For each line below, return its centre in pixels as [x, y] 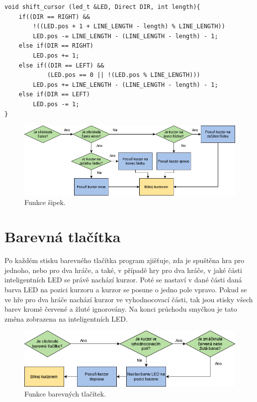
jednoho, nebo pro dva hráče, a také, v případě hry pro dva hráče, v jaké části [123, 270]
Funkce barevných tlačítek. [65, 394]
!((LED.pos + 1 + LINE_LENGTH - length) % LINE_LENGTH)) [129, 27]
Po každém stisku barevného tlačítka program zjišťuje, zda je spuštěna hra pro [125, 260]
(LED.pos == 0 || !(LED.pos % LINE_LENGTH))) [124, 75]
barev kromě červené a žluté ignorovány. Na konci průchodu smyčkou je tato [121, 309]
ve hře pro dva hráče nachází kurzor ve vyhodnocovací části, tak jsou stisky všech [129, 299]
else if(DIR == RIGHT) [56, 46]
